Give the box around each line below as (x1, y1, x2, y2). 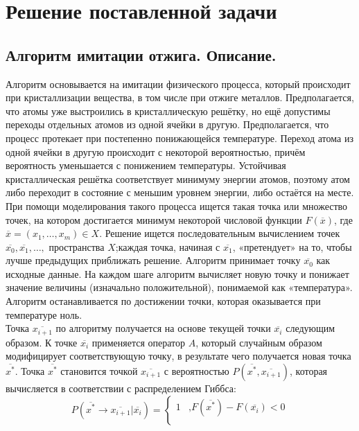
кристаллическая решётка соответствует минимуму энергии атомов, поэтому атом (6, 171, 350, 186)
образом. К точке (6, 335, 78, 349)
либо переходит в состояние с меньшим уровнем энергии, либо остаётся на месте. (6, 185, 354, 200)
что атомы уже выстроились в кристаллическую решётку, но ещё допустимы (6, 103, 331, 118)
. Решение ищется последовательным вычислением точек (99, 226, 340, 240)
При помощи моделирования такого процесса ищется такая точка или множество (6, 198, 348, 213)
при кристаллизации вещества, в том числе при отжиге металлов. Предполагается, (6, 90, 354, 105)
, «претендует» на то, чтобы (232, 239, 352, 254)
